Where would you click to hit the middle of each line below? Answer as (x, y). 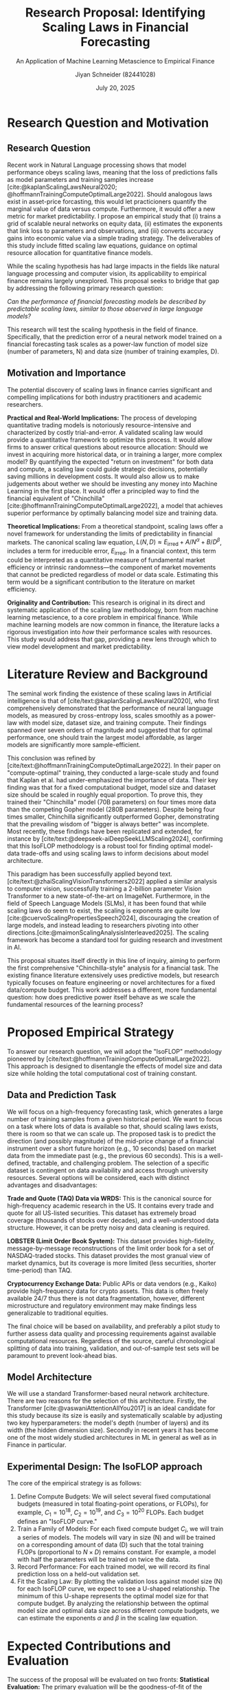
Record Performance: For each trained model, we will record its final (114, 1567)
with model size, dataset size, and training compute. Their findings (113, 722)
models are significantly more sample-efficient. (74, 744)
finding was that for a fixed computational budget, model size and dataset (112, 787)
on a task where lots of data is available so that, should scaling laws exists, (113, 1126)
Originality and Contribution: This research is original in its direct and (106, 602)
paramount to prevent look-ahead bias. (62, 1355)
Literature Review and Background (107, 674)
